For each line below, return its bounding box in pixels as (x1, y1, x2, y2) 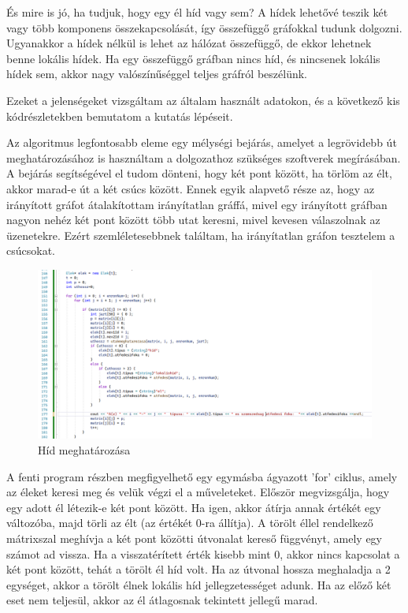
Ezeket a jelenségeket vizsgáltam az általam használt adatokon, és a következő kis (6, 92, 400, 108)
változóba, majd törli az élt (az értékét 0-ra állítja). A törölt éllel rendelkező (6, 514, 373, 531)
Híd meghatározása (38, 441, 131, 458)
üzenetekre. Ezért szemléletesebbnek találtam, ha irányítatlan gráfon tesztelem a (6, 226, 395, 243)
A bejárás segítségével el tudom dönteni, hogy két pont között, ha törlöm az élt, (6, 165, 392, 181)
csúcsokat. (6, 242, 55, 259)
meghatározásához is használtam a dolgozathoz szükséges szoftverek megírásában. (6, 149, 401, 166)
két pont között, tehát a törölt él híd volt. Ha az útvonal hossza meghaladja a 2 (6, 561, 391, 577)
